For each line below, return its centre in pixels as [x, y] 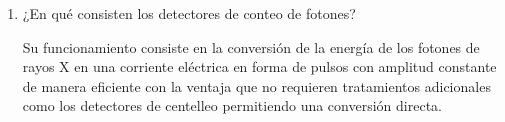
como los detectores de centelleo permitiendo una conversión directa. [232, 105]
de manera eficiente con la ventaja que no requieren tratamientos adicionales [256, 85]
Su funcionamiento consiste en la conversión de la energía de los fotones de [251, 46]
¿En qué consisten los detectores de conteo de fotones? [189, 13]
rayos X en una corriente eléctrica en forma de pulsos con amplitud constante [259, 66]
